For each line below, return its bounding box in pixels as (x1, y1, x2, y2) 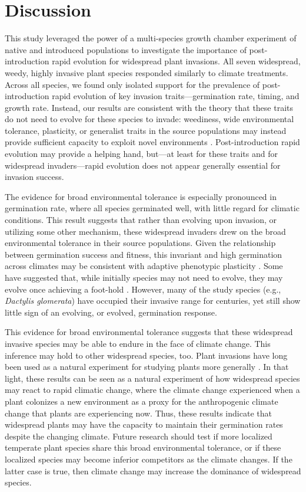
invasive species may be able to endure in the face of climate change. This (5, 337, 271, 349)
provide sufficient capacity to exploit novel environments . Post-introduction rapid (5, 136, 300, 148)
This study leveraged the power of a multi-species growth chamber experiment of (5, 32, 297, 44)
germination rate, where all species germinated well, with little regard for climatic (5, 202, 300, 214)
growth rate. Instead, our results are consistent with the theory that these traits (5, 101, 294, 113)
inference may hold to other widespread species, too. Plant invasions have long (5, 349, 288, 361)
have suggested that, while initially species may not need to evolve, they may (5, 271, 283, 283)
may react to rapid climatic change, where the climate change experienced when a (5, 383, 300, 396)
